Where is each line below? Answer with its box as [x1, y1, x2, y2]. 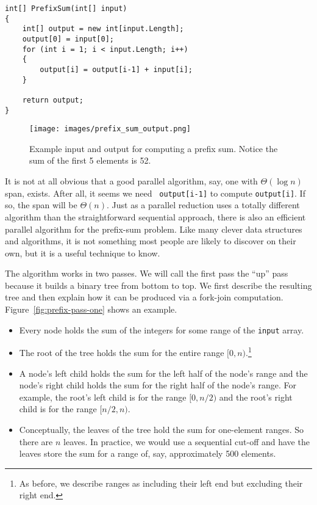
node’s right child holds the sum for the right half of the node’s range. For [19, 379, 296, 391]
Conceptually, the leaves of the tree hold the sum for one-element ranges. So [19, 423, 304, 435]
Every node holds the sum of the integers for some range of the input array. [19, 323, 304, 336]
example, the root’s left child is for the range [19, 390, 187, 403]
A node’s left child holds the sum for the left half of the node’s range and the [19, 366, 308, 379]
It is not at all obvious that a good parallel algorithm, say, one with [5, 175, 258, 187]
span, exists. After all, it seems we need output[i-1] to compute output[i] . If [5, 186, 305, 199]
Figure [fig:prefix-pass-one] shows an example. [5, 303, 177, 316]
